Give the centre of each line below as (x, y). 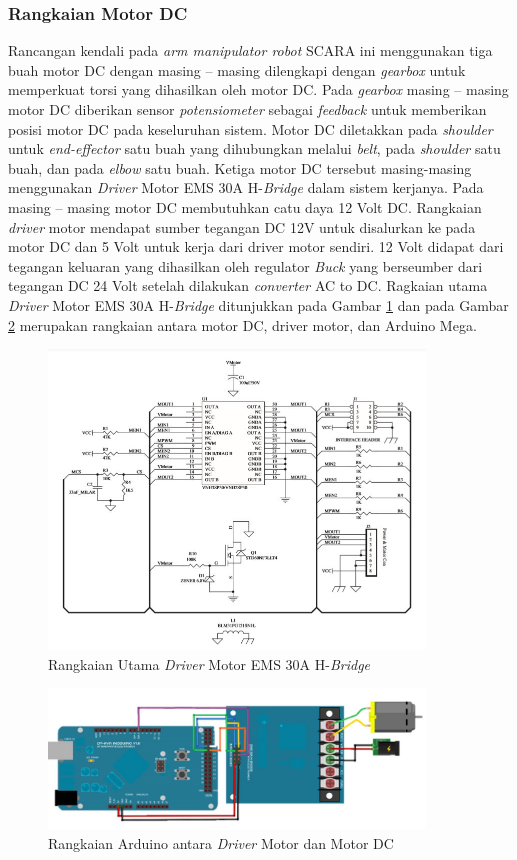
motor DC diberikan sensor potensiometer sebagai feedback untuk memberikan (247, 109)
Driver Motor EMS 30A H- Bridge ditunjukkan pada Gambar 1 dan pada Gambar (258, 304)
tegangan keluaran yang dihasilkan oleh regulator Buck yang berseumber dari (245, 265)
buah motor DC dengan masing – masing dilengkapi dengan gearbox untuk (237, 69)
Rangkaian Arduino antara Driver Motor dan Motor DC (221, 842)
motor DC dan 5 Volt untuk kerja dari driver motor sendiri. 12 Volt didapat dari (256, 246)
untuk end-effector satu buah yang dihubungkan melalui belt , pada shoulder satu (254, 148)
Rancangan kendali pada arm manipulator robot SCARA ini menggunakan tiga (250, 50)
